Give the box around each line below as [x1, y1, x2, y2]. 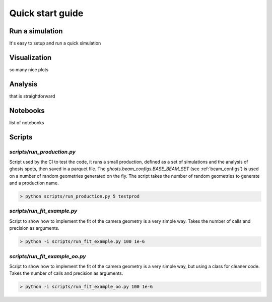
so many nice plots [9, 66, 49, 73]
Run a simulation [9, 27, 63, 35]
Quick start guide [9, 8, 84, 19]
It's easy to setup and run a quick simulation [9, 40, 101, 46]
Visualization [9, 53, 52, 62]
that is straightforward [9, 93, 55, 99]
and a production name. [9, 180, 59, 186]
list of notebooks [9, 119, 44, 126]
